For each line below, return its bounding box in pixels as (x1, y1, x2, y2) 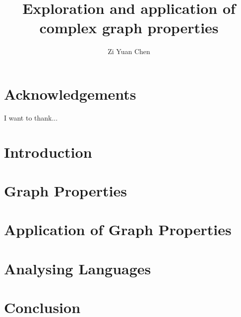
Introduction (4, 141, 92, 162)
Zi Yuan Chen (108, 46, 150, 57)
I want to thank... (4, 112, 58, 123)
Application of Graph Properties (4, 219, 232, 240)
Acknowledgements (4, 83, 136, 104)
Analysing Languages (4, 258, 151, 278)
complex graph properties (39, 17, 219, 38)
